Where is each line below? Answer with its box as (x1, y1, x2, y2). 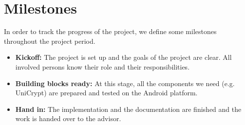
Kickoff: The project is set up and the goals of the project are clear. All (15, 52, 232, 62)
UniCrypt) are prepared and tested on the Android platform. (15, 88, 198, 98)
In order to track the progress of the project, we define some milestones (4, 26, 217, 36)
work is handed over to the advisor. (15, 113, 121, 124)
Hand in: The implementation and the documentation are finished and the (15, 104, 242, 114)
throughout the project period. (4, 36, 95, 46)
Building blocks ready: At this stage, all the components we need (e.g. (15, 78, 235, 88)
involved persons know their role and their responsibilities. (15, 61, 190, 71)
